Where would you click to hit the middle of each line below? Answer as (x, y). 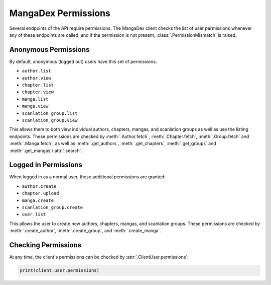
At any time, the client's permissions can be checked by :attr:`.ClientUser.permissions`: (99, 257)
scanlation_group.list (50, 113)
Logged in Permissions (46, 165)
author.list (36, 71)
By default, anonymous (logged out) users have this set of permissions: (83, 61)
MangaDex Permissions (60, 13)
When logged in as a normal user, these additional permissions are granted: (87, 177)
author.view (36, 78)
